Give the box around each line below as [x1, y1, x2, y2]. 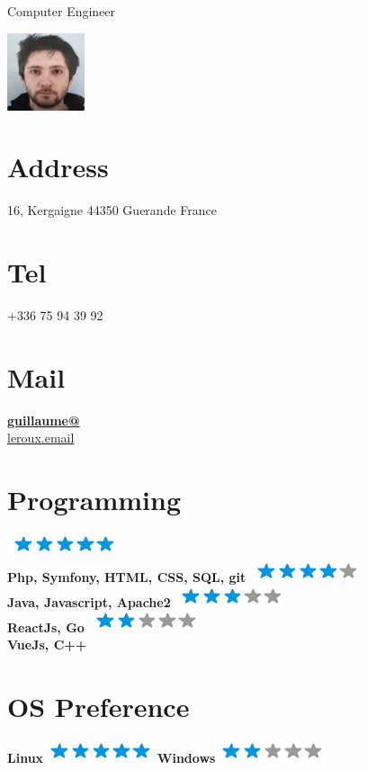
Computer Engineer [7, 2, 116, 20]
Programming [7, 481, 181, 518]
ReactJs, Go [7, 617, 85, 636]
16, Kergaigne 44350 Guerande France [7, 201, 217, 219]
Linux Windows [7, 748, 216, 767]
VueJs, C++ [7, 635, 87, 654]
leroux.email [7, 428, 75, 447]
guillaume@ [7, 410, 80, 429]
